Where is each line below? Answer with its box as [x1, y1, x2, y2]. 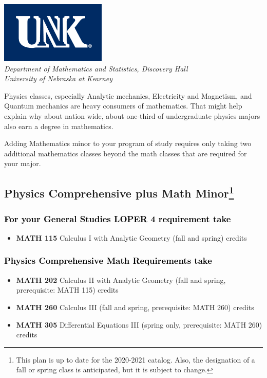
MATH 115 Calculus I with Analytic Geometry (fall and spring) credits [16, 232, 247, 243]
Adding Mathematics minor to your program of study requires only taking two [4, 138, 252, 149]
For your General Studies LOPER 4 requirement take [4, 212, 231, 225]
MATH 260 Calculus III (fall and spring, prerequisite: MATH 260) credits [16, 301, 254, 312]
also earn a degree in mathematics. [4, 120, 113, 131]
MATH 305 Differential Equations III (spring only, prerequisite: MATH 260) [16, 319, 262, 330]
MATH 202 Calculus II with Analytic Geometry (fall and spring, [16, 274, 226, 285]
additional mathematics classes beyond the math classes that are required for [4, 148, 247, 158]
